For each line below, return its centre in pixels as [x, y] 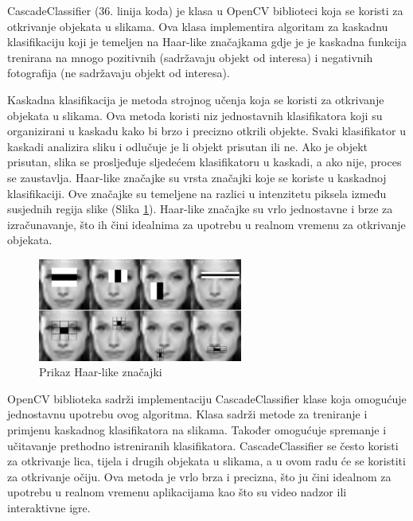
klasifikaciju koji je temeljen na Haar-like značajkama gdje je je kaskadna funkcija [207, 42]
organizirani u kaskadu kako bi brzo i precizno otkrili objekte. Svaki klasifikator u [206, 131]
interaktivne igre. [49, 507]
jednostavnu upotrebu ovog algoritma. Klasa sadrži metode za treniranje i [187, 414]
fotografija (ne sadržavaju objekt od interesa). [119, 73]
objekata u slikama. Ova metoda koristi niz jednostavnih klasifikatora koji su [195, 115]
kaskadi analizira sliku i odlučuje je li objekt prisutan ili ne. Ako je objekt [188, 146]
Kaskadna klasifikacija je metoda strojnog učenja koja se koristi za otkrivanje [196, 99]
